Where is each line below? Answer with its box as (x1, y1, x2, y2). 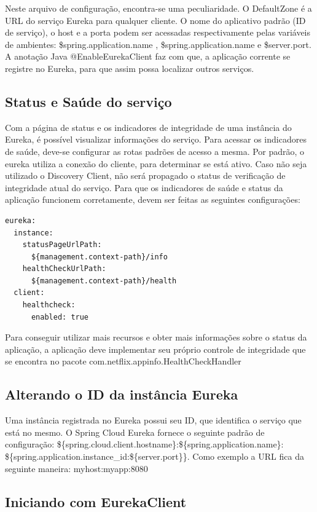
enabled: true (31, 312, 89, 321)
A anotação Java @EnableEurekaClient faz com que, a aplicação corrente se (5, 50, 291, 63)
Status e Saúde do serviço (5, 92, 172, 111)
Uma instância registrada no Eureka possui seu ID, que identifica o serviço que (5, 414, 302, 427)
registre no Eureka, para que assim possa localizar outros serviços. (5, 61, 254, 74)
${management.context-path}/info (31, 252, 168, 261)
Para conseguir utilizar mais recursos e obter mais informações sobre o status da (5, 331, 307, 344)
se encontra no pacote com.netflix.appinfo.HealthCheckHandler (5, 355, 241, 368)
